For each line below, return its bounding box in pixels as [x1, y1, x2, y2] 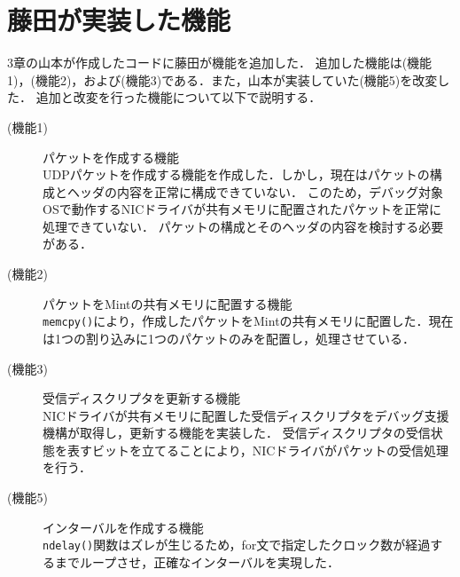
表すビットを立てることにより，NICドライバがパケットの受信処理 [66, 440, 449, 459]
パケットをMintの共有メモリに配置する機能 [43, 294, 292, 312]
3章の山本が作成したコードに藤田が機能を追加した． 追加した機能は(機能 [7, 53, 433, 72]
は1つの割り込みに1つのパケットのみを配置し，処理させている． [43, 328, 415, 347]
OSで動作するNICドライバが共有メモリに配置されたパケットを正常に [43, 200, 442, 218]
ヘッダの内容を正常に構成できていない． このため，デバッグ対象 [66, 182, 443, 201]
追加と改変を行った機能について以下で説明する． [35, 88, 322, 107]
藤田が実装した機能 [7, 2, 231, 38]
